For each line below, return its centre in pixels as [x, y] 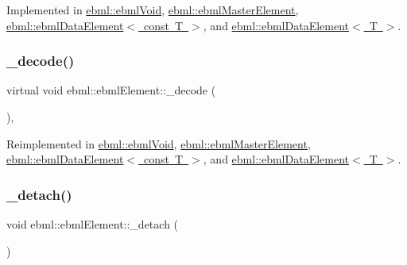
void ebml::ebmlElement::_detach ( [93, 224]
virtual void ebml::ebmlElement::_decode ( [111, 90]
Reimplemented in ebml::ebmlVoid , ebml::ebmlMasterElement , [159, 143]
